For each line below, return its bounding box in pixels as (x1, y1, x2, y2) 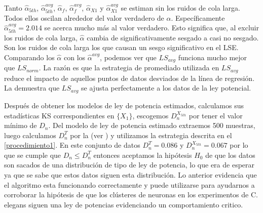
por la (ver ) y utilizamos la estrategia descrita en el (70, 130, 232, 140)
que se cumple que (4, 149, 61, 160)
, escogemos (132, 110, 169, 120)
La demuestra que (4, 82, 60, 93)
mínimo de (4, 120, 37, 131)
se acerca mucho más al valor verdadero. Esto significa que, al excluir (44, 22, 259, 33)
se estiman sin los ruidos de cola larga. (121, 3, 240, 13)
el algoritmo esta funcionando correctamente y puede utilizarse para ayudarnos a (4, 179, 255, 190)
